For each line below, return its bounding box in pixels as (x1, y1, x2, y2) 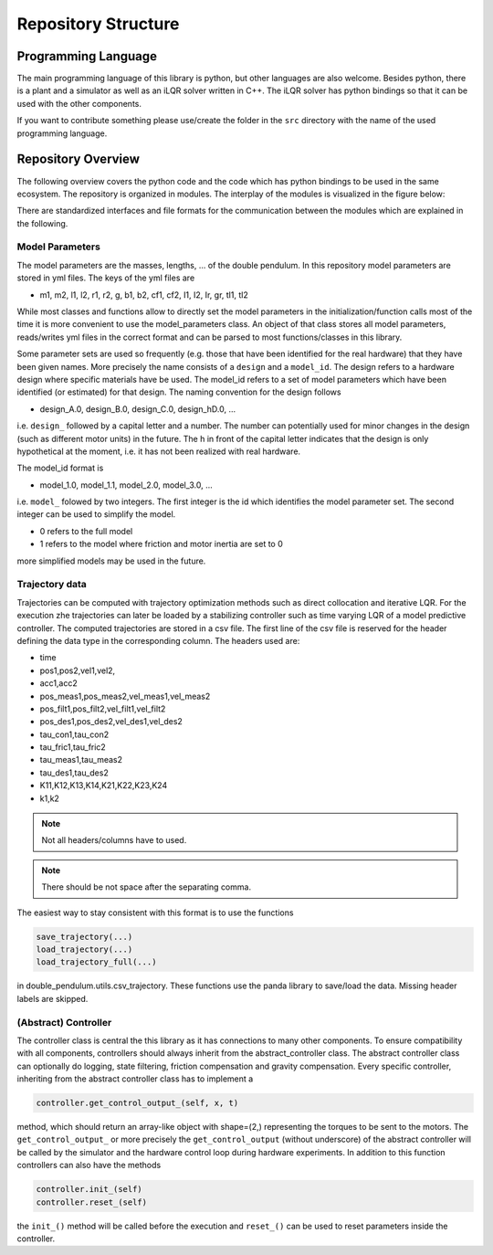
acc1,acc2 (39, 678, 78, 689)
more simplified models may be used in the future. (16, 555, 206, 566)
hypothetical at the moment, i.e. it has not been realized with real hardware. (16, 446, 301, 457)
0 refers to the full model (39, 525, 133, 536)
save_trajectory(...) (36, 932, 133, 942)
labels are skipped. (16, 993, 89, 1004)
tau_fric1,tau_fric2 (39, 742, 107, 753)
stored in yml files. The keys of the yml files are (16, 272, 195, 283)
